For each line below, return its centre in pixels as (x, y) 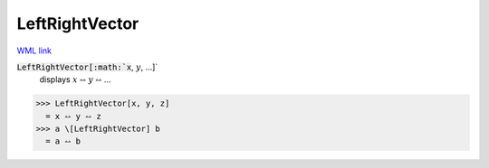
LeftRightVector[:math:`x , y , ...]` (87, 67)
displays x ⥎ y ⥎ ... (75, 79)
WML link (34, 51)
